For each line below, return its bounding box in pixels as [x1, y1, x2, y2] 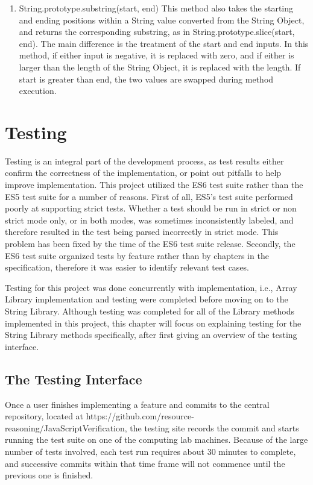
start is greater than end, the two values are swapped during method [19, 72, 274, 85]
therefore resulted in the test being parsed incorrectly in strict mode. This [5, 225, 279, 238]
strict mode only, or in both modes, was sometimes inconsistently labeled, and [5, 213, 294, 226]
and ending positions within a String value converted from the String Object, [19, 13, 305, 26]
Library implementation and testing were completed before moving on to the [5, 293, 288, 305]
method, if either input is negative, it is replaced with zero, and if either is [19, 49, 294, 61]
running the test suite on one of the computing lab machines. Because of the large [5, 433, 308, 446]
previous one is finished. [5, 469, 93, 481]
